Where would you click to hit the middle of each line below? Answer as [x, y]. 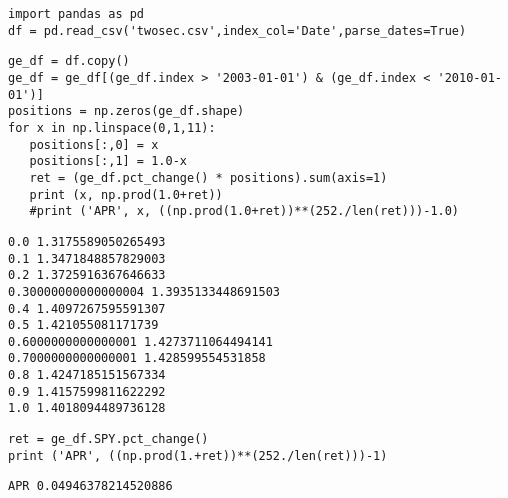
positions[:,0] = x [94, 144]
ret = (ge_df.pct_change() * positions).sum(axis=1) [208, 177]
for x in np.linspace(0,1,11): [112, 127]
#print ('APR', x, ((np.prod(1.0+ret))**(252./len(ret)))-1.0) [244, 211]
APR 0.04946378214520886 [90, 486]
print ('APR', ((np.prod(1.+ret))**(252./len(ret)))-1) [198, 455]
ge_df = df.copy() [69, 61]
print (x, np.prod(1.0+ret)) [126, 194]
